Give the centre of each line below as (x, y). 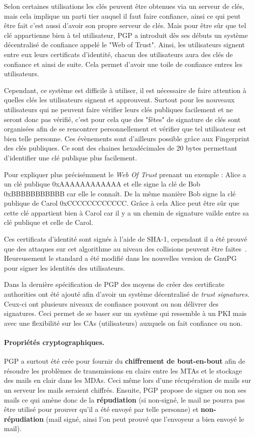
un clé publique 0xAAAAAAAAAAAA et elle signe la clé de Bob (102, 184)
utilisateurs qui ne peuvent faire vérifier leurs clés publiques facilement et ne (119, 109)
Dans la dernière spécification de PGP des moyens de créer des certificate (114, 284)
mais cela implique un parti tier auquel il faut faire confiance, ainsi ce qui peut (122, 16)
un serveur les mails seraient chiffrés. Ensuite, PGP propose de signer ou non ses (125, 390)
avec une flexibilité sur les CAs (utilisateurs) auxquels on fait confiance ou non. (123, 323)
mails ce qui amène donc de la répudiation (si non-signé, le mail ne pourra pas (125, 399)
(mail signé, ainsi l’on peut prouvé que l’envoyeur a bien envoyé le (145, 419)
